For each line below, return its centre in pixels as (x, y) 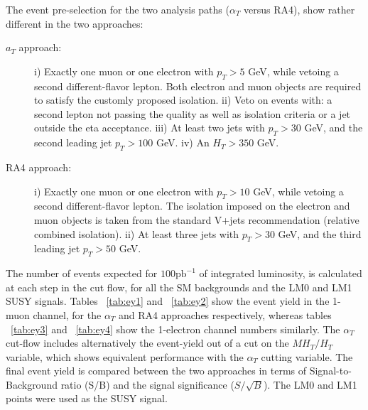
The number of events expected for (82, 273)
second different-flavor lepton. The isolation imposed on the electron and (192, 206)
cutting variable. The (307, 356)
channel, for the (67, 314)
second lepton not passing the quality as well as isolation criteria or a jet (193, 113)
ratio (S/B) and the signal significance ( (147, 384)
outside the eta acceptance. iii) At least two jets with (150, 128)
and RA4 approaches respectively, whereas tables (225, 314)
